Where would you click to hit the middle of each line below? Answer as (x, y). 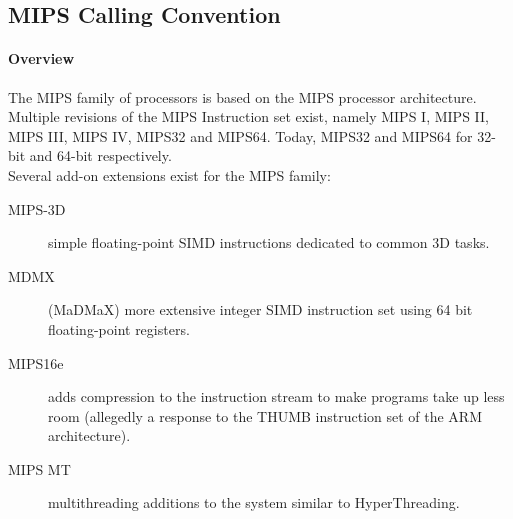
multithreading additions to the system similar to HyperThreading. (254, 502)
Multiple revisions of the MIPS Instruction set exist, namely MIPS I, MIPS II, (248, 116)
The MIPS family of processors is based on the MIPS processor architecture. (242, 96)
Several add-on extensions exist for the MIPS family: (169, 174)
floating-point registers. (119, 328)
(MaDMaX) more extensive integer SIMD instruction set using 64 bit (260, 309)
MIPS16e (36, 362)
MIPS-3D (37, 208)
